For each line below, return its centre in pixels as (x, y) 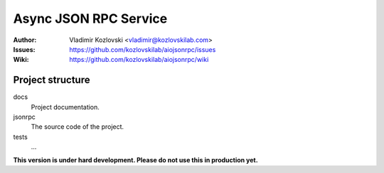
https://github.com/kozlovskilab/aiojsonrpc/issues (143, 49)
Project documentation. (65, 107)
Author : (25, 40)
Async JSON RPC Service (90, 19)
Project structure (52, 80)
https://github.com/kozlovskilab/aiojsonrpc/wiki (139, 60)
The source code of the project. (78, 127)
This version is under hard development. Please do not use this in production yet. (136, 159)
